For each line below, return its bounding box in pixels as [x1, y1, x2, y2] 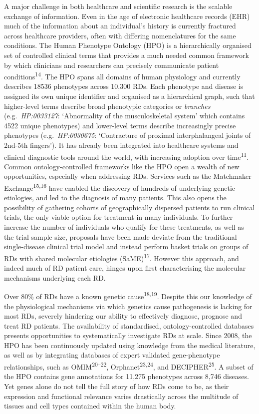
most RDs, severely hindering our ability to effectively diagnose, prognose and [4, 311, 242, 321]
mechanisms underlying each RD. [4, 272, 106, 283]
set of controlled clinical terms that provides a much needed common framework [4, 49, 249, 60]
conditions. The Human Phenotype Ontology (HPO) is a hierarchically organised [4, 40, 252, 50]
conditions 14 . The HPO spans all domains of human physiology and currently [4, 70, 241, 81]
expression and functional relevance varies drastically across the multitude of [4, 391, 239, 401]
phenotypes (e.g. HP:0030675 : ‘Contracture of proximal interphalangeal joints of [4, 130, 251, 140]
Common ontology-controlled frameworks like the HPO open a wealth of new [4, 161, 240, 171]
